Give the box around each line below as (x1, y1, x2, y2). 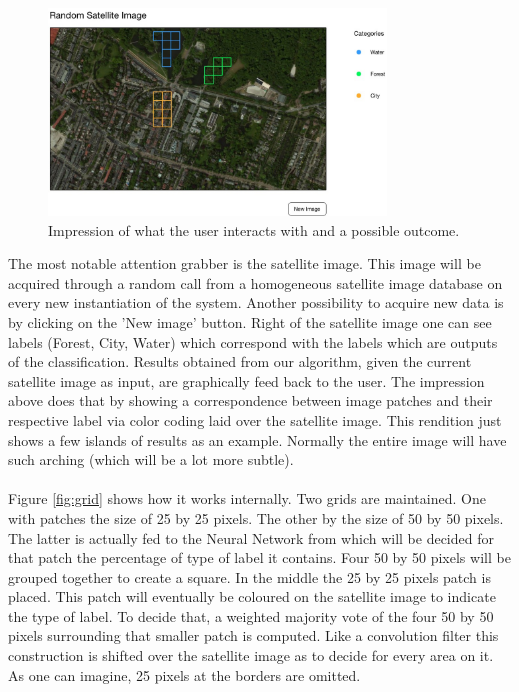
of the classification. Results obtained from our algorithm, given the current (8, 351, 472, 372)
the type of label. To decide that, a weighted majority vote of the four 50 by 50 (8, 605, 494, 626)
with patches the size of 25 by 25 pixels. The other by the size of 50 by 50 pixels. (8, 507, 504, 528)
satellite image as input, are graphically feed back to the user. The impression (8, 370, 485, 391)
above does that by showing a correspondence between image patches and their (8, 390, 493, 411)
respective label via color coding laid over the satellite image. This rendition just (8, 409, 502, 430)
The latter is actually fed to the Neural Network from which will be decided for (8, 527, 494, 548)
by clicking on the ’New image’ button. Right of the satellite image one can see (8, 311, 492, 332)
